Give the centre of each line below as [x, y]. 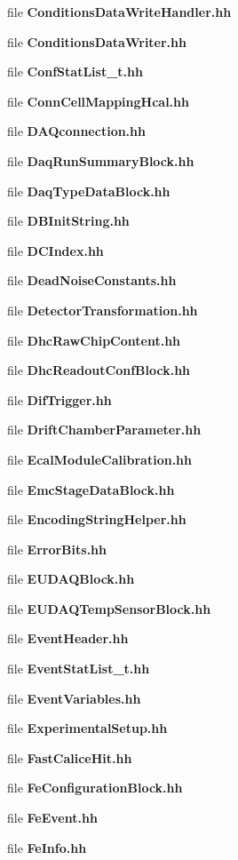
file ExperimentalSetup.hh [87, 728]
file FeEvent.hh [52, 818]
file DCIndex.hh [56, 250]
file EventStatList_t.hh [79, 669]
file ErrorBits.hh [57, 549]
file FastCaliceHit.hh [70, 757]
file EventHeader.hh [68, 638]
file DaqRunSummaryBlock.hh [101, 160]
